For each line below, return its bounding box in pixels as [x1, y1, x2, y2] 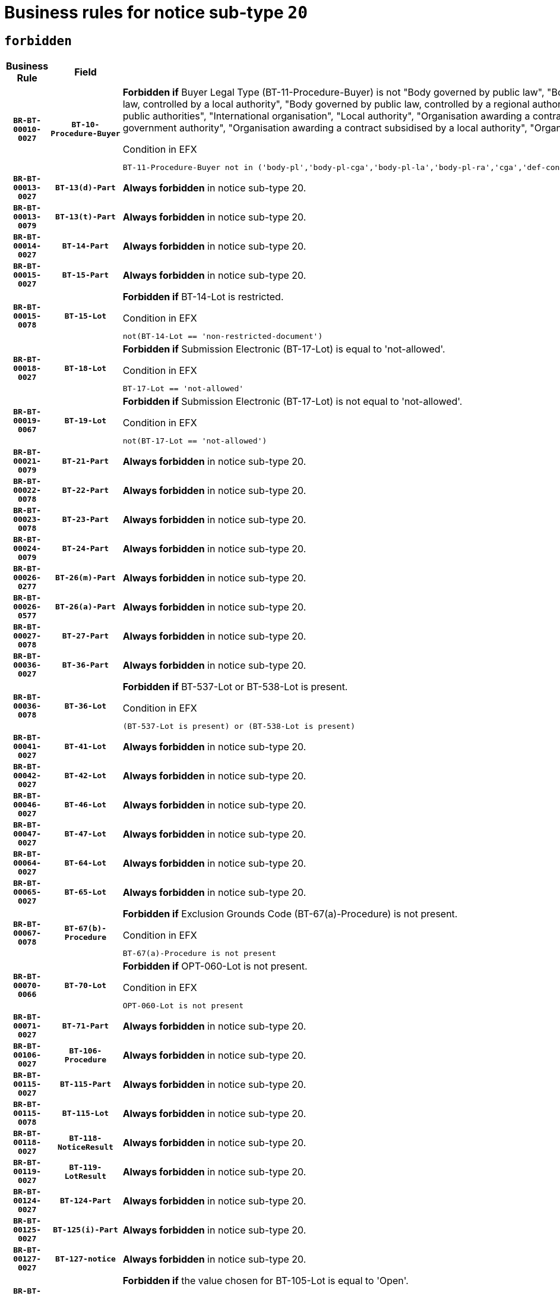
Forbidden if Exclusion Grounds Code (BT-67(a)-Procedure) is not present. [122, 908, 458, 920]
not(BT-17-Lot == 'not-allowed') [122, 436, 267, 446]
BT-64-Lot [64, 858, 107, 868]
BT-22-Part [62, 486, 109, 495]
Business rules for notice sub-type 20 [4, 2, 308, 23]
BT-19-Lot [64, 416, 107, 425]
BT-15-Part [62, 270, 109, 280]
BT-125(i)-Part [53, 1225, 118, 1235]
